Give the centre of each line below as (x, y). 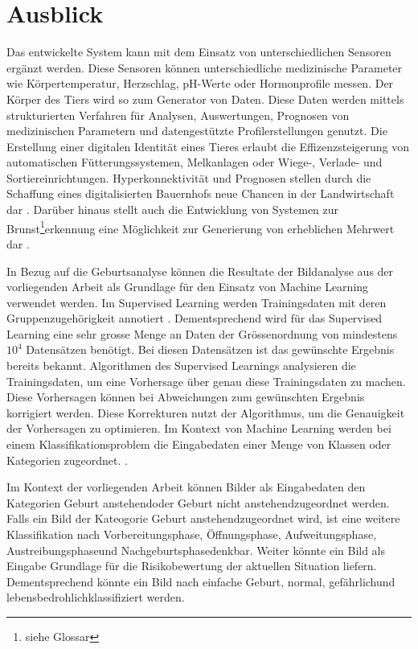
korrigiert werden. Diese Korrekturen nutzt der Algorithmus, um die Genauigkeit (206, 412)
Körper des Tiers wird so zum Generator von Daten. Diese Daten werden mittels (205, 99)
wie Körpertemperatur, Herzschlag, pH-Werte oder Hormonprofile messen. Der (200, 83)
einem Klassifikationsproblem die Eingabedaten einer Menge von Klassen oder (199, 444)
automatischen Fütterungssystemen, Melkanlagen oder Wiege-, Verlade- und (195, 162)
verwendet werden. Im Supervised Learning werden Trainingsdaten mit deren (197, 302)
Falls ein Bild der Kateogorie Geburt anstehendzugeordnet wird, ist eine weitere (203, 518)
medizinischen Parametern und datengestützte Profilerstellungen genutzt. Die (197, 131)
